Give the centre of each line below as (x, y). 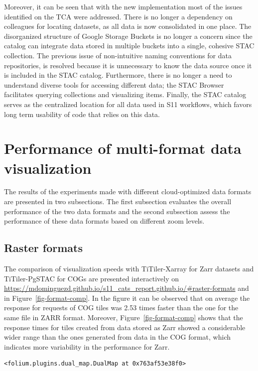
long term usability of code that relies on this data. (82, 114)
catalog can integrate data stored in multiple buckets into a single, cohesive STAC (129, 46)
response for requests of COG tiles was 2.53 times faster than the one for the (121, 308)
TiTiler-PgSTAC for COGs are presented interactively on (92, 278)
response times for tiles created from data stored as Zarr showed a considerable (125, 327)
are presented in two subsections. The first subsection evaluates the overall (118, 201)
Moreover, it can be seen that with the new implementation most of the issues (123, 6)
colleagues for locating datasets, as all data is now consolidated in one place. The (128, 26)
